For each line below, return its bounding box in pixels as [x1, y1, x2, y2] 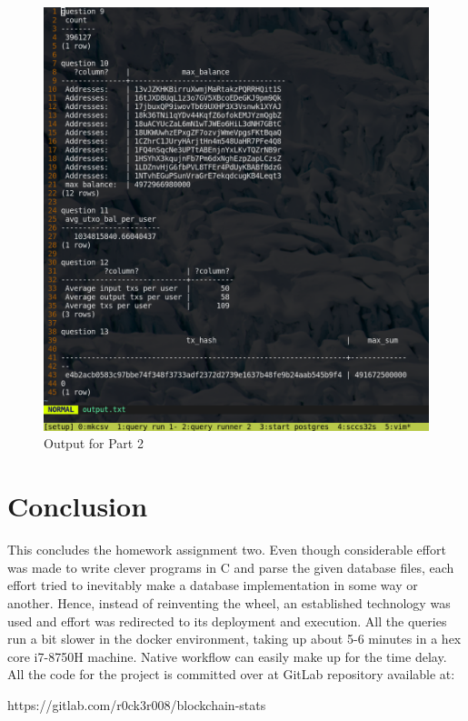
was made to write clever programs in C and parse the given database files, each [7, 557, 454, 576]
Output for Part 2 [44, 434, 144, 453]
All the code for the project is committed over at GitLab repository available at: [7, 665, 455, 684]
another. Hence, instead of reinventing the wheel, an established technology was [7, 593, 451, 612]
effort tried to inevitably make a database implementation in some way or [7, 576, 418, 595]
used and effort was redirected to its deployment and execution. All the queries [7, 611, 447, 630]
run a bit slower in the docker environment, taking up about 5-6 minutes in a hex [7, 629, 462, 648]
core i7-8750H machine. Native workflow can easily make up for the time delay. [7, 646, 447, 666]
